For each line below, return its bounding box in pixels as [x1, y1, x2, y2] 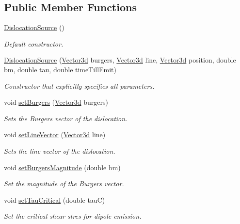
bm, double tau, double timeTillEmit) [4, 64, 117, 74]
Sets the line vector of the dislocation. [4, 145, 115, 156]
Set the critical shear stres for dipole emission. [4, 211, 142, 221]
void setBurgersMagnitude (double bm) [4, 162, 121, 172]
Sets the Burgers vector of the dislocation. [4, 113, 128, 123]
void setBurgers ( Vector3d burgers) [4, 97, 108, 107]
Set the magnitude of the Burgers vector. [4, 178, 124, 189]
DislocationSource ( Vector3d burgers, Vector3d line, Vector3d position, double [4, 55, 236, 65]
